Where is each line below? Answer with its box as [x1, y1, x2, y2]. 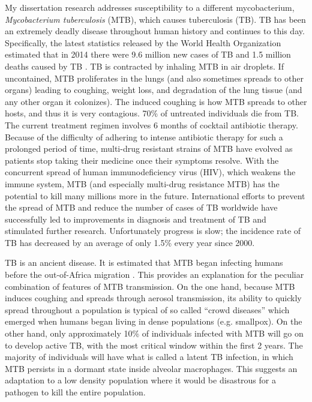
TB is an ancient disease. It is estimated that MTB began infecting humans [5, 256, 283, 269]
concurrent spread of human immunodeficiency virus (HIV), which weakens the [5, 166, 296, 178]
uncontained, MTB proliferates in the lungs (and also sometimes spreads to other [5, 71, 304, 84]
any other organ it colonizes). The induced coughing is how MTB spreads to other [5, 95, 307, 107]
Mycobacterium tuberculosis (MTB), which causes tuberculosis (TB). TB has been [5, 13, 306, 25]
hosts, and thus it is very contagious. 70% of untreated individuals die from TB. [5, 107, 299, 119]
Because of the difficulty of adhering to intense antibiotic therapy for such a [5, 130, 283, 143]
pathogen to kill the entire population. [5, 386, 146, 398]
